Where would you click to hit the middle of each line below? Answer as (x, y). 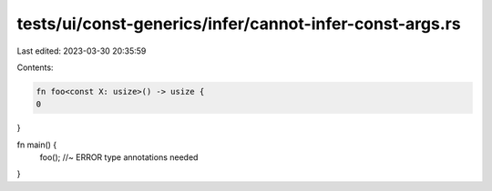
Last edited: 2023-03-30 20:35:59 (82, 51)
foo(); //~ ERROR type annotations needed (119, 157)
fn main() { (37, 145)
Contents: (35, 67)
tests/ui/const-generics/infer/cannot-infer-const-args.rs (239, 24)
